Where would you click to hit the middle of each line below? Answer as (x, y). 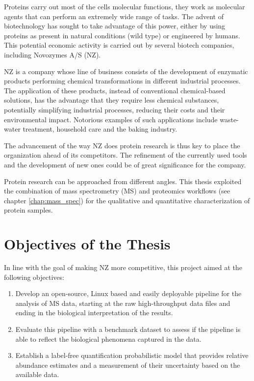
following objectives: (34, 277)
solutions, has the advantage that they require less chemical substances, (112, 100)
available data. (37, 374)
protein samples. (28, 210)
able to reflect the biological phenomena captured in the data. (108, 339)
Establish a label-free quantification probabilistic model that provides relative (132, 355)
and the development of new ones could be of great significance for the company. (125, 164)
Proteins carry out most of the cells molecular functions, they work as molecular (125, 6)
